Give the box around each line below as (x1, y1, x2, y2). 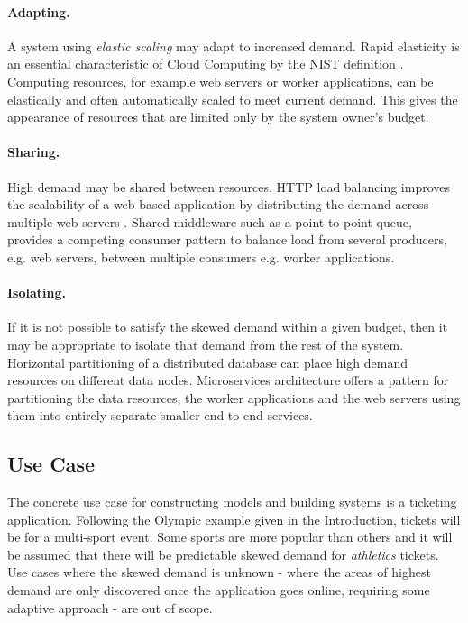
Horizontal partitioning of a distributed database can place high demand (7, 353, 408, 371)
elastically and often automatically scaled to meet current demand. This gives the (7, 89, 458, 108)
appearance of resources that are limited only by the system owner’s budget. (7, 107, 429, 126)
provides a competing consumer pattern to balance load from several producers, (7, 230, 447, 249)
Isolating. (7, 283, 66, 302)
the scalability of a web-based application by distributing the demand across (7, 195, 429, 214)
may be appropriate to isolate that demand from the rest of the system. (7, 334, 404, 353)
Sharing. (7, 142, 60, 161)
